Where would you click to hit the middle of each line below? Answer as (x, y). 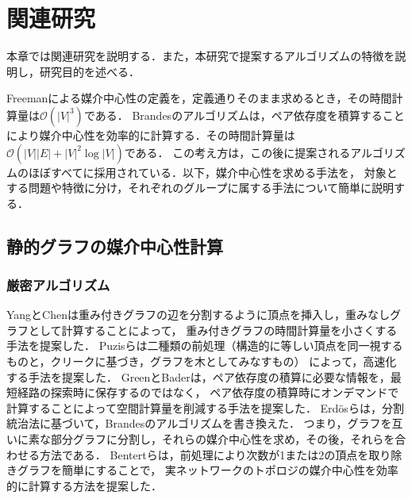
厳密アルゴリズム (58, 284)
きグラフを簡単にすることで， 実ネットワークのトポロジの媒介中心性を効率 (202, 470)
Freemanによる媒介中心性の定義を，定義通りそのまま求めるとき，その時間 (199, 98)
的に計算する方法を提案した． (84, 485)
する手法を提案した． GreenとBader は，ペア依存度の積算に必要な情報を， (198, 376)
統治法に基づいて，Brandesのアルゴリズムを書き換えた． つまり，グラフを (199, 423)
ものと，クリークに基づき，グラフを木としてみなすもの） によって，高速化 (202, 361)
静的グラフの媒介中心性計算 (115, 246)
